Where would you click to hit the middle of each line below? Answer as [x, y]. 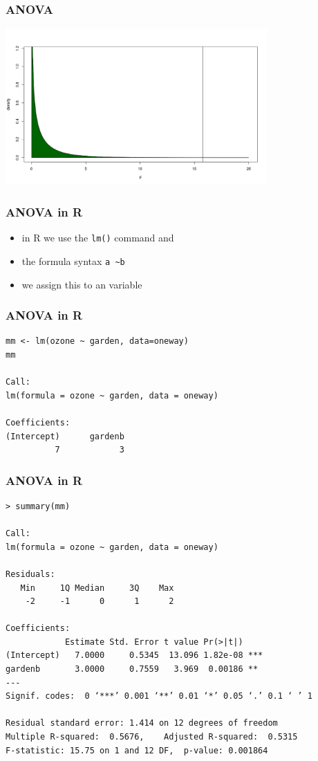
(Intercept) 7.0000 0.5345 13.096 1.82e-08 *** [134, 655]
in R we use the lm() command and [98, 238]
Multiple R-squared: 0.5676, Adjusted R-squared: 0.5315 [152, 737]
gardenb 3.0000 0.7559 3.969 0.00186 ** [132, 669]
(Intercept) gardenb [65, 436]
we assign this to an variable [82, 284]
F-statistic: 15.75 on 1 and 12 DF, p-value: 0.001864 [137, 750]
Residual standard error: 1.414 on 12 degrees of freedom [142, 723]
